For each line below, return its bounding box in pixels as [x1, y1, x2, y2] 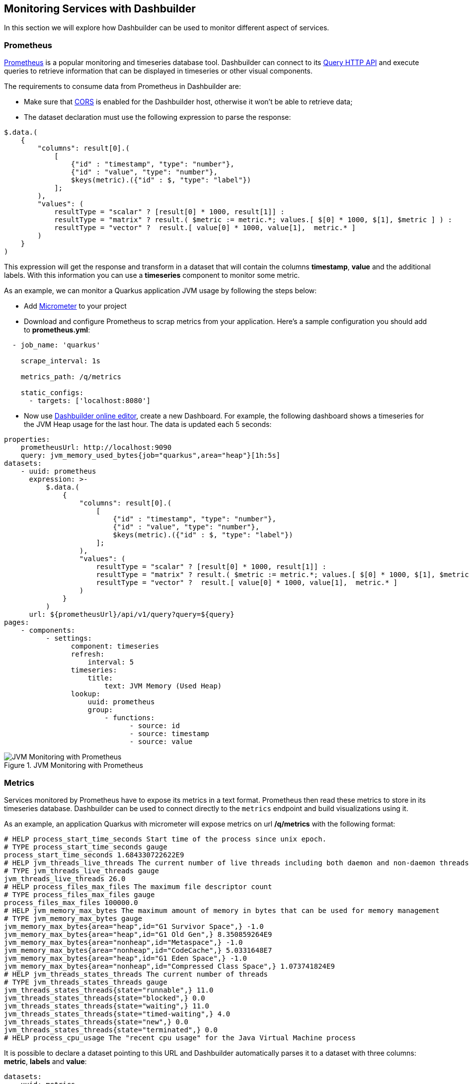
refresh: [71, 650, 105, 659]
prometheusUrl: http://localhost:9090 [20, 443, 172, 452]
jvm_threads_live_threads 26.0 [4, 874, 126, 883]
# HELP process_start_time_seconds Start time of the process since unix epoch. [4, 834, 327, 843]
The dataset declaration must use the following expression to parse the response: [24, 113, 291, 122]
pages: [4, 618, 29, 627]
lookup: [71, 690, 100, 698]
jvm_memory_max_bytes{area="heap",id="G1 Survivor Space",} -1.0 [4, 922, 264, 930]
